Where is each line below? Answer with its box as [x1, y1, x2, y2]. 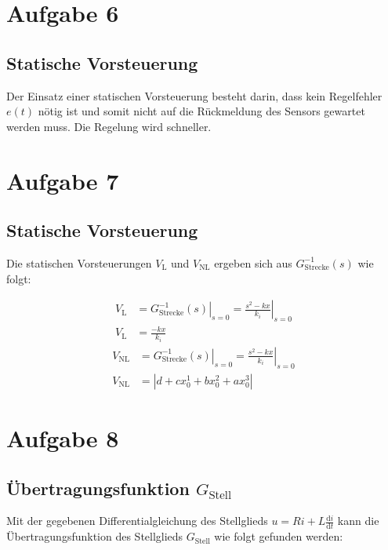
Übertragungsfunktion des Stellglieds [6, 528, 183, 545]
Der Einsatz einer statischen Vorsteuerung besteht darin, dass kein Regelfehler [6, 87, 383, 104]
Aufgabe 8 [6, 422, 119, 454]
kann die [337, 512, 379, 529]
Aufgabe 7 [6, 164, 119, 196]
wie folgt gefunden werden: [214, 528, 343, 545]
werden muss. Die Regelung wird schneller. [6, 118, 212, 134]
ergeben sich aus [214, 254, 292, 271]
